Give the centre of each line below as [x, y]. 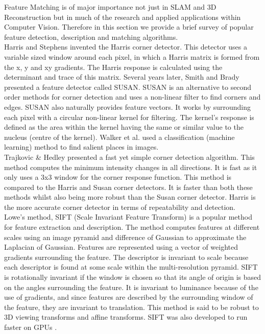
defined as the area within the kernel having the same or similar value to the [124, 127]
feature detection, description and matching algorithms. [91, 37]
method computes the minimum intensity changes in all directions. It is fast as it [131, 167]
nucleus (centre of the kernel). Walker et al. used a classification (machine [119, 137]
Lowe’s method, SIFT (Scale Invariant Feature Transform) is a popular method [128, 217]
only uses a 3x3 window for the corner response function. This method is [118, 177]
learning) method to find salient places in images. [81, 147]
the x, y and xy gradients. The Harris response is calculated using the [113, 67]
